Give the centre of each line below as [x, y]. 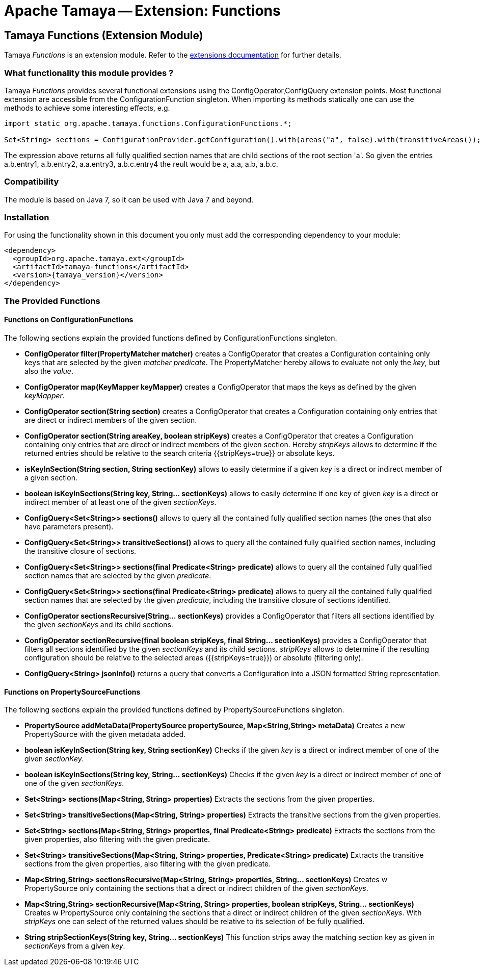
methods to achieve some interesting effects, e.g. [87, 108]
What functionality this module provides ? [89, 73]
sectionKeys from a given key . [75, 946]
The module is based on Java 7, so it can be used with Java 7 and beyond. [129, 199]
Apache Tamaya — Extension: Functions [142, 11]
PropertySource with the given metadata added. [105, 734]
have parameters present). [69, 527]
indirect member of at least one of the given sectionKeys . [121, 502]
